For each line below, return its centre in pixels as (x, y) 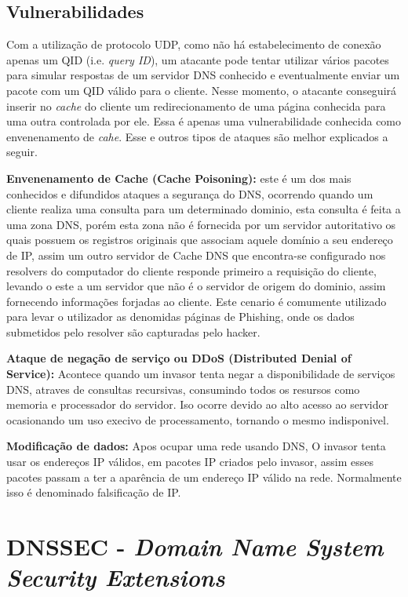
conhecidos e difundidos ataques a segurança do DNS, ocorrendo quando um (190, 193)
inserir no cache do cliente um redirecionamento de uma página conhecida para (196, 106)
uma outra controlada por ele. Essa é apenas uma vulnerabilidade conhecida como (204, 121)
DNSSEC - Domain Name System (195, 547)
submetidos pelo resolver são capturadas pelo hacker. (133, 331)
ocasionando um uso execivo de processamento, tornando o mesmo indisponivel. (198, 419)
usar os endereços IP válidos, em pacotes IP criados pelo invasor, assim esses (190, 462)
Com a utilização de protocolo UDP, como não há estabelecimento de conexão (194, 44)
